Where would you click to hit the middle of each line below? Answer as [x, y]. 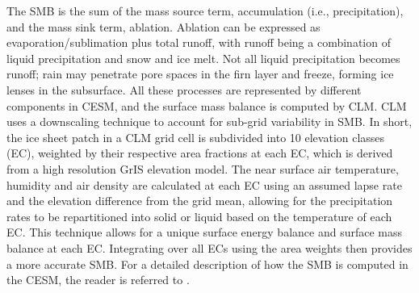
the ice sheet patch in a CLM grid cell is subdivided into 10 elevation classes [196, 137]
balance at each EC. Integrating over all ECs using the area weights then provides [209, 247]
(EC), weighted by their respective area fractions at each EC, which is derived [200, 153]
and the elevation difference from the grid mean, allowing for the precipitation [200, 201]
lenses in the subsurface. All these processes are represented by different [184, 89]
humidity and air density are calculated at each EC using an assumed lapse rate [204, 184]
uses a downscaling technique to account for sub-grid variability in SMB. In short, [209, 121]
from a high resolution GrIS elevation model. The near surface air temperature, [203, 168]
